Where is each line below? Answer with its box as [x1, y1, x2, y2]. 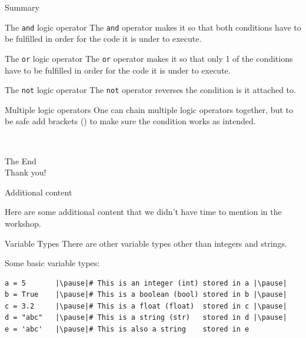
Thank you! [5, 166, 46, 178]
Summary [5, 1, 39, 13]
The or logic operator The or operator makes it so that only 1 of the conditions [5, 52, 293, 64]
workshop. [5, 217, 41, 229]
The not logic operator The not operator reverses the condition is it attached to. [5, 84, 296, 96]
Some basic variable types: [5, 257, 100, 269]
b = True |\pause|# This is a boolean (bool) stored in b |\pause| [5, 290, 287, 299]
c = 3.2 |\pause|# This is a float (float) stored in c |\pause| [5, 301, 287, 310]
